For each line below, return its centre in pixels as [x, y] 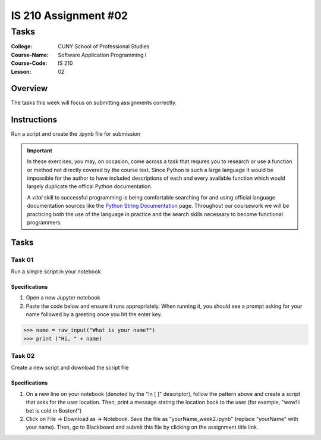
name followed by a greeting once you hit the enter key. [94, 314]
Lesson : [21, 71]
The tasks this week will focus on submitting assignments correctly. [94, 103]
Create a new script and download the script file [70, 368]
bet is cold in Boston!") [54, 410]
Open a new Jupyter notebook [63, 298]
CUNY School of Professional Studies [104, 46]
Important [40, 150]
